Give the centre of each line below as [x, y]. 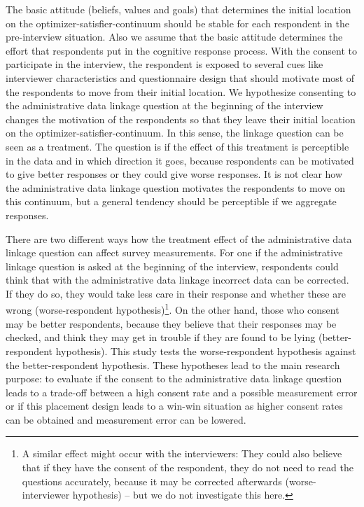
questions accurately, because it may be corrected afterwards [152, 481]
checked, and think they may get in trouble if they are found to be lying [161, 337]
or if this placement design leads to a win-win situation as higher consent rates [174, 406]
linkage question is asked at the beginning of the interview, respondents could [172, 266]
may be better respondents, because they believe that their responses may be [171, 323]
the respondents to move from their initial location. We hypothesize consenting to [181, 91]
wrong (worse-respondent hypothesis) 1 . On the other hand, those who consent [173, 309]
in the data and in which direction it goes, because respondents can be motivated [180, 160]
